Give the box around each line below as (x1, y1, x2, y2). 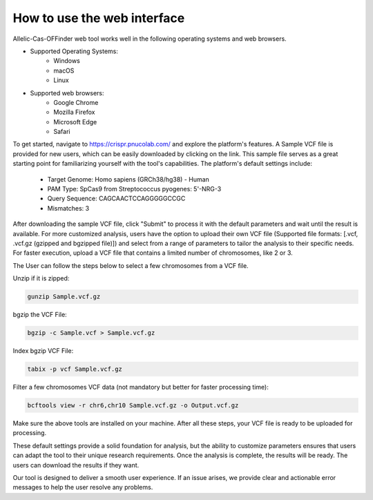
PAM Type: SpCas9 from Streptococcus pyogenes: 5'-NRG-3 (47, 185, 222, 193)
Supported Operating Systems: (30, 47, 119, 55)
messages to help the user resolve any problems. (12, 483, 153, 492)
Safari (53, 128, 70, 136)
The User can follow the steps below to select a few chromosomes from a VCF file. (12, 261, 249, 269)
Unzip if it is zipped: (12, 274, 70, 282)
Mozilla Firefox (53, 108, 95, 117)
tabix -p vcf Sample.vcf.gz (27, 365, 122, 373)
